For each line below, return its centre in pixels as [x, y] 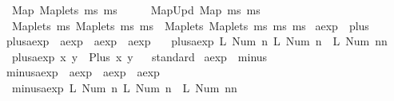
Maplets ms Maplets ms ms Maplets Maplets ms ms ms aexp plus [190, 25]
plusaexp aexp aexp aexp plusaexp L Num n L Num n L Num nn [197, 41]
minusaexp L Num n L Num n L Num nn [124, 87]
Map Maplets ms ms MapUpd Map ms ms [136, 10]
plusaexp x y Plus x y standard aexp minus [139, 56]
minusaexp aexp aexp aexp [83, 72]
